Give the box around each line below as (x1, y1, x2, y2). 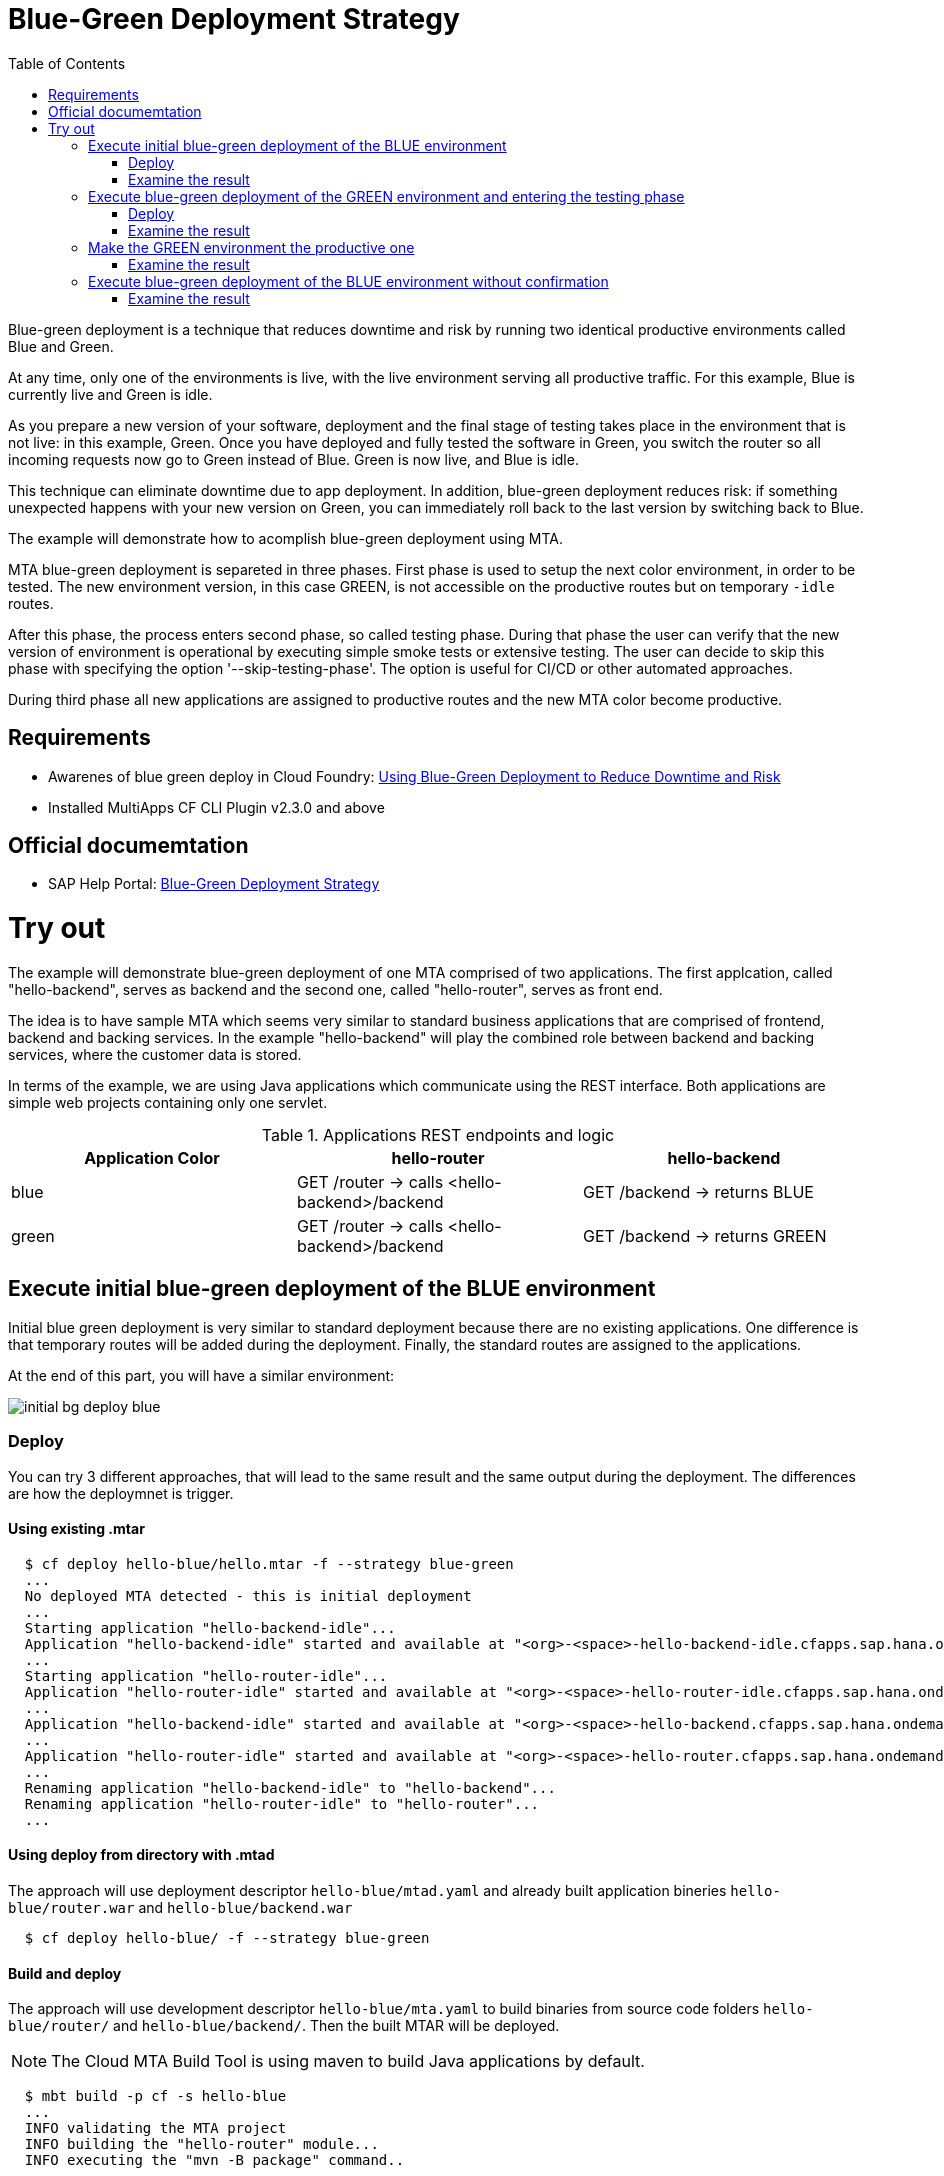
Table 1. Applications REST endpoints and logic (261, 1124, 615, 1145)
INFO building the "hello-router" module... (24, 2136, 379, 2153)
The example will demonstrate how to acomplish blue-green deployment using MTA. (8, 529, 563, 547)
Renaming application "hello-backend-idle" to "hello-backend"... (24, 1779, 556, 1796)
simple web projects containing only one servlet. (8, 1093, 328, 1111)
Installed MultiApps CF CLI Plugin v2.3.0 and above (48, 798, 385, 816)
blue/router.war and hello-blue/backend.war (8, 1898, 353, 1916)
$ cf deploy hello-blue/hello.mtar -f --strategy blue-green (24, 1555, 514, 1572)
